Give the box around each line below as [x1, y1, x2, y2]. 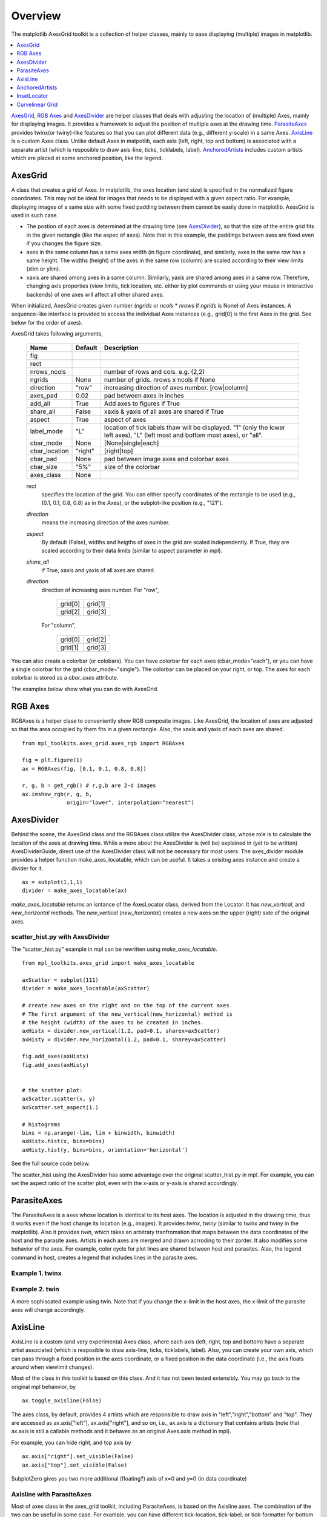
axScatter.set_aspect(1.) [22, 1104, 99, 1110]
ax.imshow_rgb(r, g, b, [22, 791, 93, 797]
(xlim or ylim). [26, 265, 61, 272]
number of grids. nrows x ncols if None [104, 375, 216, 383]
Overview [11, 9, 61, 22]
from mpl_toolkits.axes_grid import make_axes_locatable [22, 959, 195, 967]
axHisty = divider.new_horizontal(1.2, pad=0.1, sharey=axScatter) [22, 1036, 226, 1043]
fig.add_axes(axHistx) [22, 1053, 90, 1060]
